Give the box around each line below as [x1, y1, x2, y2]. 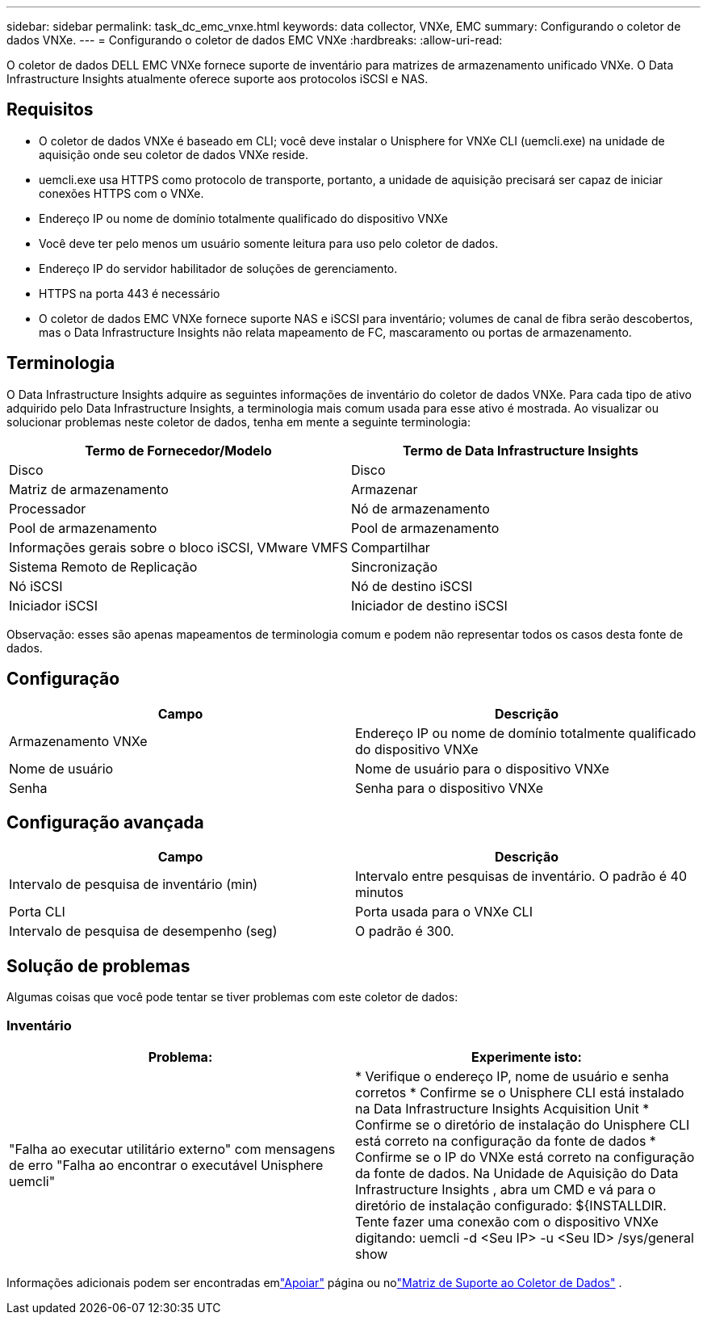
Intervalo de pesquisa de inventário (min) [9, 876, 258, 893]
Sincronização [350, 558, 438, 575]
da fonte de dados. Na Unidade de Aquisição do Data [355, 1164, 679, 1181]
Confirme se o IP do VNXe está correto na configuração [355, 1148, 695, 1165]
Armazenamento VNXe [9, 732, 148, 749]
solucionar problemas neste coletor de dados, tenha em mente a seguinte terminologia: [6, 414, 471, 429]
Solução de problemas [6, 955, 190, 976]
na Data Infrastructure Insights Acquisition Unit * [355, 1100, 650, 1117]
